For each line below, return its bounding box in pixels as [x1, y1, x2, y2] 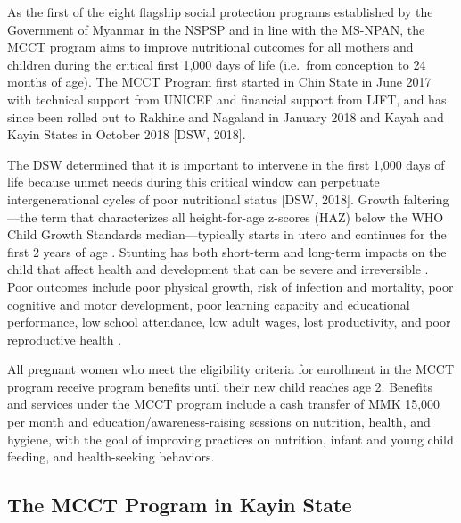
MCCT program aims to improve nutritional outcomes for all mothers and [7, 37, 414, 56]
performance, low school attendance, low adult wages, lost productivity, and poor [7, 312, 451, 331]
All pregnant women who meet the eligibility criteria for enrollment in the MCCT [7, 360, 455, 378]
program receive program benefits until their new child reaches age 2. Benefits [7, 377, 433, 395]
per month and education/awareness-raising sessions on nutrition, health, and [7, 412, 431, 431]
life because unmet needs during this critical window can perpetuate [7, 172, 380, 191]
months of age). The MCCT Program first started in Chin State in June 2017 [7, 72, 432, 91]
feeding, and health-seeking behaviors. [7, 447, 215, 466]
